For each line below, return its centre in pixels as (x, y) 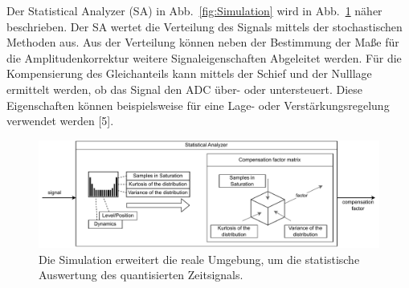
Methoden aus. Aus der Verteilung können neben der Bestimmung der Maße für (203, 42)
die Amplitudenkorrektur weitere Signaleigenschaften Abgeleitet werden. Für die (204, 57)
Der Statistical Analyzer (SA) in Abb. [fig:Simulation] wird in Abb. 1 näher (194, 10)
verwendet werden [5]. (60, 121)
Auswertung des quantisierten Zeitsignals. (141, 275)
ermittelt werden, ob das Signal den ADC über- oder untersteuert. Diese (185, 89)
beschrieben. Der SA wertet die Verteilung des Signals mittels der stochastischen (204, 26)
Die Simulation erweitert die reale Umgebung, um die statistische (199, 259)
